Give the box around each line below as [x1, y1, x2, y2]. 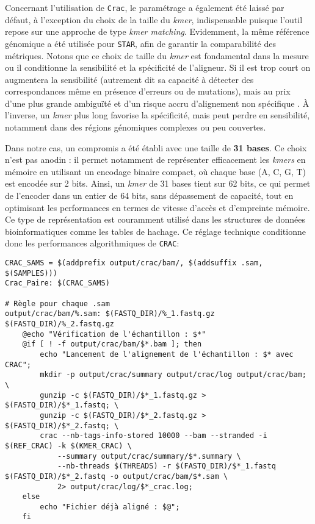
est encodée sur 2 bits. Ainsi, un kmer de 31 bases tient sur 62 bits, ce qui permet [5, 177, 311, 190]
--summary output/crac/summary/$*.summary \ [57, 451, 241, 461]
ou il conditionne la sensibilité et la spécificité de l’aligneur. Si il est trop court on [5, 61, 311, 74]
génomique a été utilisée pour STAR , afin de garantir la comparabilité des [5, 37, 276, 49]
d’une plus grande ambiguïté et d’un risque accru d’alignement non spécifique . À [5, 96, 310, 109]
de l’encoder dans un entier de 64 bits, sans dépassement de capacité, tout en [5, 189, 294, 202]
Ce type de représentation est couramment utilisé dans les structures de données [5, 213, 305, 226]
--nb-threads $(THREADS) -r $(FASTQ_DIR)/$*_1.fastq [57, 462, 276, 471]
